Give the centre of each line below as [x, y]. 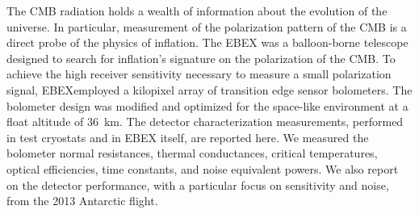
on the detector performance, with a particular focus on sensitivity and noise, [198, 185]
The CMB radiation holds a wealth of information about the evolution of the [197, 10]
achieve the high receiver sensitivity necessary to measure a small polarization [199, 74]
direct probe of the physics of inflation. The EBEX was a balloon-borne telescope [207, 42]
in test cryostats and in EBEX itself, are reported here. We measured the [188, 137]
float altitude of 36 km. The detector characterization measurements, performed [205, 122]
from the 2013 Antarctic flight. [82, 201]
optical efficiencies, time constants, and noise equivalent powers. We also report [203, 168]
